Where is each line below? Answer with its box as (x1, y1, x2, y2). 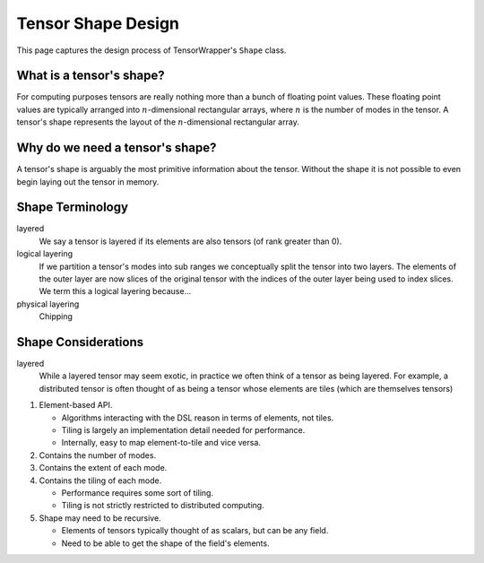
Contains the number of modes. (39, 449, 157, 461)
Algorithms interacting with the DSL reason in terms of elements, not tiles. (61, 412, 334, 423)
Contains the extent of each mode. (39, 463, 168, 473)
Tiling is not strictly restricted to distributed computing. (61, 500, 264, 511)
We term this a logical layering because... (39, 286, 192, 297)
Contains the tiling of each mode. (39, 475, 162, 486)
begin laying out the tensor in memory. (16, 176, 160, 187)
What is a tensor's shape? (16, 68, 165, 83)
